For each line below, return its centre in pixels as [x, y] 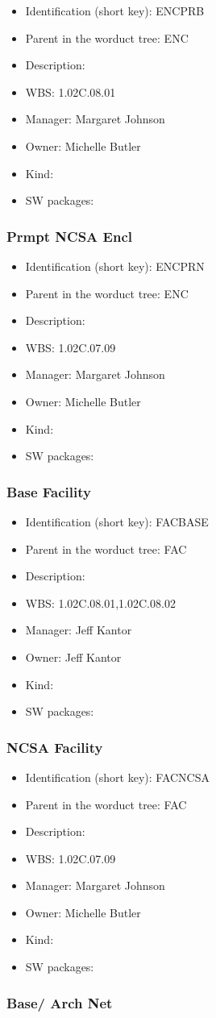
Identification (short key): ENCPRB [115, 10]
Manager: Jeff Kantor [79, 630]
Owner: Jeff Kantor [73, 657]
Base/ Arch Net [60, 1002]
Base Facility [49, 491]
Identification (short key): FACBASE [117, 521]
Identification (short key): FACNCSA [118, 777]
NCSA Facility [55, 747]
